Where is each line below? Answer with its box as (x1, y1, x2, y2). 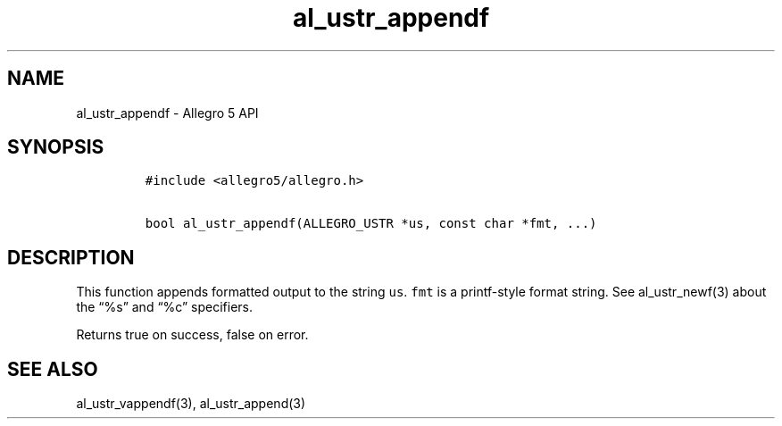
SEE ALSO (7, 357, 98, 380)
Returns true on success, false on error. (76, 327, 309, 343)
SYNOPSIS (7, 136, 104, 159)
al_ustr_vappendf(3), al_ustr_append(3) (76, 396, 306, 412)
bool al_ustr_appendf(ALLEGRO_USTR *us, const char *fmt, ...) (145, 216, 597, 231)
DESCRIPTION (7, 246, 135, 269)
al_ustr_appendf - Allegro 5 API (76, 104, 259, 121)
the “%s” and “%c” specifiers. (76, 299, 254, 315)
